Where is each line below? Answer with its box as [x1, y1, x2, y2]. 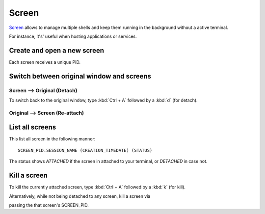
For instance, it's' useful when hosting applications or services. [9, 33, 137, 39]
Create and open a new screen [9, 46, 105, 54]
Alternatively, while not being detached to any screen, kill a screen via [9, 193, 151, 199]
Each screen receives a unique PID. [9, 59, 81, 65]
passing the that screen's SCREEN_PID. [9, 202, 89, 208]
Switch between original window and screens [9, 72, 152, 80]
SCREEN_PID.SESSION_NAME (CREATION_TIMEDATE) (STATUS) [18, 147, 153, 153]
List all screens [9, 123, 56, 132]
